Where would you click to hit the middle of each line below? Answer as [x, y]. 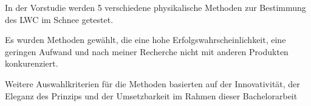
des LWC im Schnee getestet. [59, 19]
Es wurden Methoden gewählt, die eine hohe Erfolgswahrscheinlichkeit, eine [145, 40]
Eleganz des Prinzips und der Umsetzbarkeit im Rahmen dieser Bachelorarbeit [151, 95]
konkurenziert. [32, 63]
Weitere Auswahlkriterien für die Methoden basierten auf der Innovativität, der [152, 83]
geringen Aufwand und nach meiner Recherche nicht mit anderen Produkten [147, 51]
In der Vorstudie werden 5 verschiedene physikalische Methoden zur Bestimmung [155, 7]
